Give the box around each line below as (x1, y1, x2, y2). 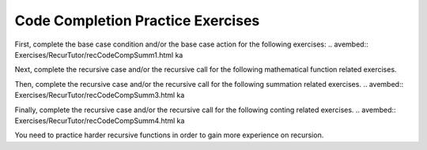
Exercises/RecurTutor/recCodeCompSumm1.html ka (14, 50, 183, 59)
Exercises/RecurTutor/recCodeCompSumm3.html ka (14, 91, 185, 100)
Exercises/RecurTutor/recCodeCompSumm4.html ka (14, 115, 185, 126)
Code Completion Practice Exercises (14, 12, 260, 29)
